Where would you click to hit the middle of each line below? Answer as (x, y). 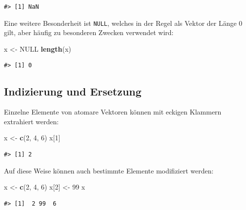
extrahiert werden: (31, 121)
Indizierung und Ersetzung (73, 91)
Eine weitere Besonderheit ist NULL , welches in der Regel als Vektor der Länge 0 (123, 23)
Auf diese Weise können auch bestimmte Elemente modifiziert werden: (109, 170)
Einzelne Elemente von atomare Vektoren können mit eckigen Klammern (113, 112)
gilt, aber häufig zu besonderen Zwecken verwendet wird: (89, 32)
